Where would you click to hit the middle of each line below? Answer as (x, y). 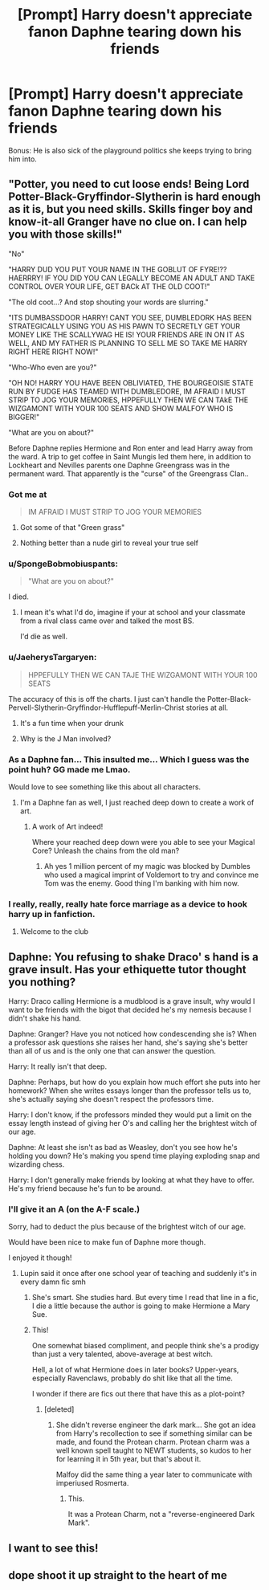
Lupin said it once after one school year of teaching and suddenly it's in (138, 1274)
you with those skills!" (65, 234)
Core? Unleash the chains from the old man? (106, 850)
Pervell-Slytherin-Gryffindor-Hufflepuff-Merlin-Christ (96, 707)
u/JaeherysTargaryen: (53, 658)
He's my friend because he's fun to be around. (86, 1188)
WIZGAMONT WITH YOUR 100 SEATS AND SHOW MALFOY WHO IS (121, 408)
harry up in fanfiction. (52, 914)
